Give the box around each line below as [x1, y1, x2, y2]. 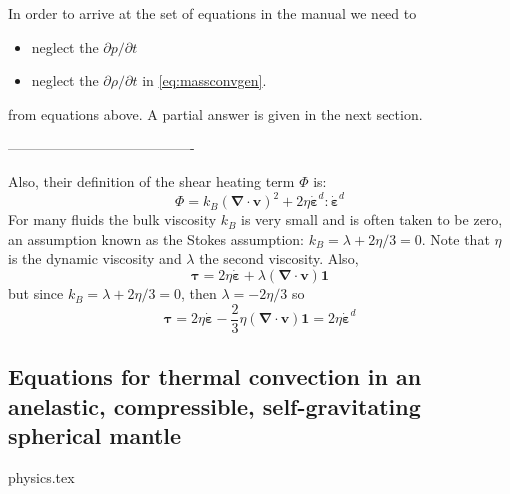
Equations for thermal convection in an [8, 361, 422, 392]
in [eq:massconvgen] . [142, 70, 267, 91]
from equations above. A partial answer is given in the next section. [8, 103, 423, 124]
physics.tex [8, 466, 75, 487]
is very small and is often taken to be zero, [241, 209, 503, 230]
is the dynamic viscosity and [8, 248, 182, 269]
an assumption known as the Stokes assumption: [8, 228, 305, 249]
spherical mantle [8, 420, 182, 451]
